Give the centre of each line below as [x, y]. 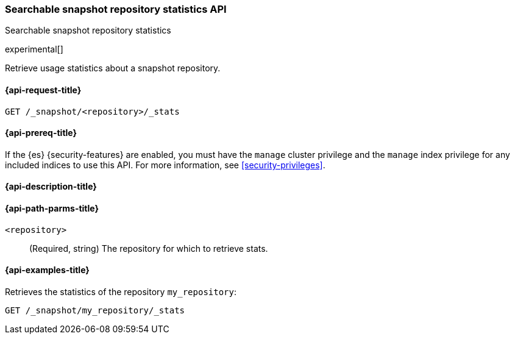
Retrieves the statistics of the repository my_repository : [121, 291]
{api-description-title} [51, 187]
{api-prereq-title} [41, 133]
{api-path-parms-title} [52, 209]
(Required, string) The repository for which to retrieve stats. [149, 248]
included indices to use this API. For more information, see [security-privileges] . [165, 165]
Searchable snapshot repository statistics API [116, 9]
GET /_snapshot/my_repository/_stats [95, 310]
